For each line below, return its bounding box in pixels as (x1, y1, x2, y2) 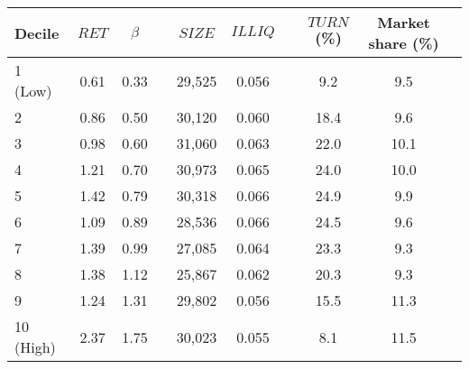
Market (377, 12, 431, 32)
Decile (14, 22, 60, 43)
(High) (14, 337, 56, 357)
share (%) (368, 32, 439, 53)
